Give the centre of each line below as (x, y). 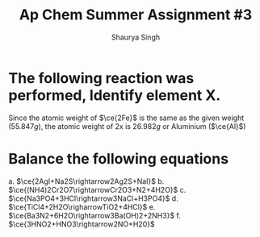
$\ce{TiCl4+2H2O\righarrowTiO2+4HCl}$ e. (82, 206)
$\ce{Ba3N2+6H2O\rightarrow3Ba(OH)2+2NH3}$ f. (95, 215)
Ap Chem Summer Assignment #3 (136, 15)
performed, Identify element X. (115, 95)
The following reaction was (101, 78)
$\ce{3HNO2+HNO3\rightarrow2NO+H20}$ (82, 224)
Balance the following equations (118, 158)
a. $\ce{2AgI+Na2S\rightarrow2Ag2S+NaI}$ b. (86, 181)
